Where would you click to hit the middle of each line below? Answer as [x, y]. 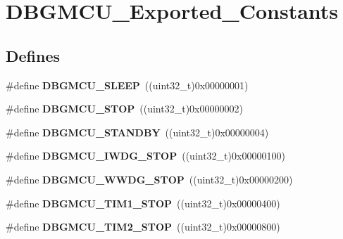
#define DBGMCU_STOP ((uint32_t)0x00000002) [124, 109]
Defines [33, 55]
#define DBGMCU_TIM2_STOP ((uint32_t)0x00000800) [143, 227]
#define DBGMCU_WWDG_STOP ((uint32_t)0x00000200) [149, 179]
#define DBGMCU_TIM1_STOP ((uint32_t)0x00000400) [143, 203]
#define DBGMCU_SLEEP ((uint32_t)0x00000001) [127, 85]
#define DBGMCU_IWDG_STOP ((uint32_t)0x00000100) [145, 156]
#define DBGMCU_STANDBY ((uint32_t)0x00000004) [137, 132]
